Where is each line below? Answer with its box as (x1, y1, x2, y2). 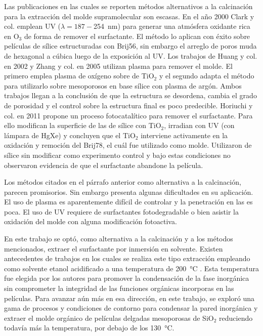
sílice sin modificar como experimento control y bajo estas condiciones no (4, 149, 231, 160)
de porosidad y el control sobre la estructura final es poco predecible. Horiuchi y (4, 100, 253, 110)
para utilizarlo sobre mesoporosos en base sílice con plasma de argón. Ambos (4, 80, 242, 91)
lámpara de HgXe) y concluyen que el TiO (4, 130, 136, 140)
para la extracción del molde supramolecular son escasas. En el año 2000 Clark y (4, 11, 254, 21)
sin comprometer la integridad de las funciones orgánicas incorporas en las (4, 283, 234, 293)
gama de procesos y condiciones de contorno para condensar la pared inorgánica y (4, 303, 258, 313)
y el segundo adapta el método (159, 70, 254, 81)
